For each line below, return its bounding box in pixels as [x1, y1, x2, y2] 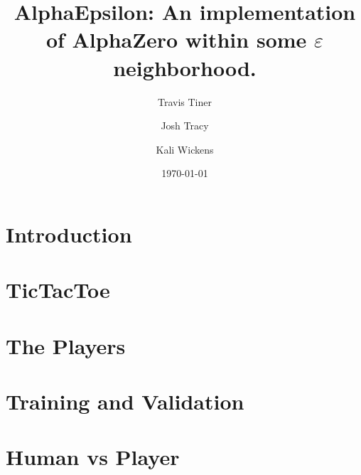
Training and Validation [6, 387, 244, 415]
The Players [6, 331, 126, 360]
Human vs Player [6, 442, 180, 471]
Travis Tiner [158, 94, 212, 109]
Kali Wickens [156, 142, 214, 156]
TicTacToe [6, 275, 110, 304]
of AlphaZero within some [45, 25, 307, 54]
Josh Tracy [161, 118, 209, 133]
